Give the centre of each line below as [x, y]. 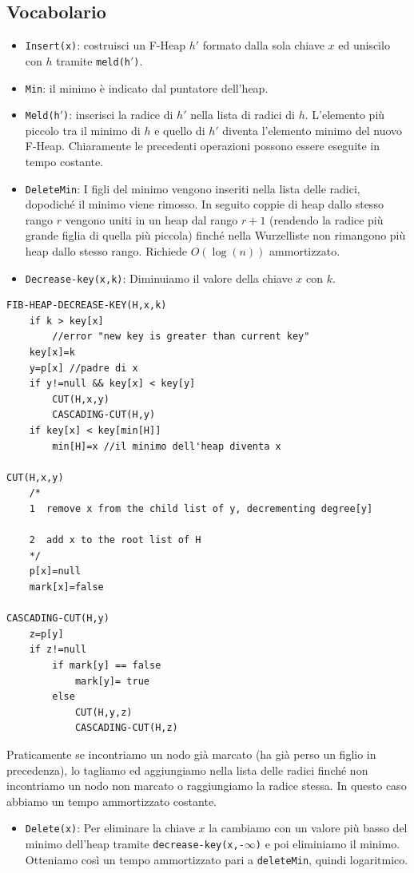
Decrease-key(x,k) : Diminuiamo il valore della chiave [159, 278]
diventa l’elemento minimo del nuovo [312, 130]
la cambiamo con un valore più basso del [308, 828]
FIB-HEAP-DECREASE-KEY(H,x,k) [87, 306]
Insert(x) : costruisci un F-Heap [105, 45]
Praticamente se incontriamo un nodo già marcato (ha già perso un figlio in [191, 754]
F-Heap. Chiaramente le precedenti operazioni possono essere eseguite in [203, 146]
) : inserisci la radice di [118, 115]
